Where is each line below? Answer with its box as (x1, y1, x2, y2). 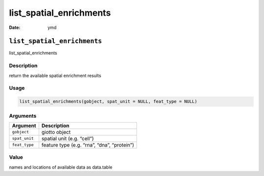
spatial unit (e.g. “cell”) (42, 135, 94, 142)
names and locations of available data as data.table (9, 164, 112, 170)
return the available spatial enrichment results (9, 73, 101, 78)
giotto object (42, 128, 71, 135)
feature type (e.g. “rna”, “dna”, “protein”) (42, 141, 134, 148)
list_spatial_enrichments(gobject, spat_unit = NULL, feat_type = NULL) (19, 99, 198, 104)
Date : (9, 25, 21, 30)
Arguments (9, 112, 37, 119)
